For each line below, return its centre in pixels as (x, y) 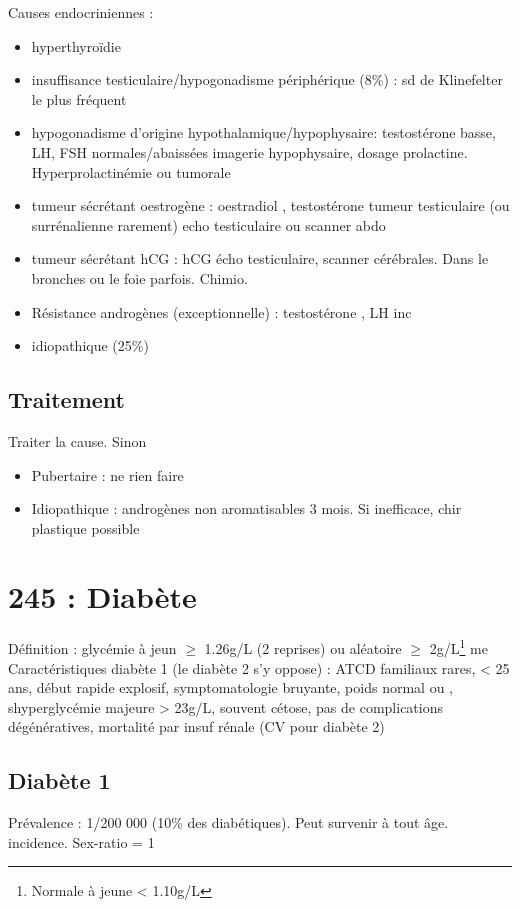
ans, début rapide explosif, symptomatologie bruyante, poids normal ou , (230, 687)
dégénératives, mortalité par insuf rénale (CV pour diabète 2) (196, 726)
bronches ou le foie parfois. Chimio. (139, 277)
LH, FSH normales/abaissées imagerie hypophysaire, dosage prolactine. (249, 151)
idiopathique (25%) (90, 345)
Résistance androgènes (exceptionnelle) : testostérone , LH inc (221, 311)
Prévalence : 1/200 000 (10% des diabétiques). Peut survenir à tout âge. (228, 822)
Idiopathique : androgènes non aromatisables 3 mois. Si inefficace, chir (246, 508)
